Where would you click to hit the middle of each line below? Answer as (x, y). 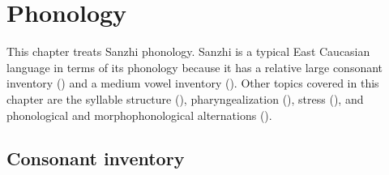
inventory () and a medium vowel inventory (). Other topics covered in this (193, 83)
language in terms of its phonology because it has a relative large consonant (195, 67)
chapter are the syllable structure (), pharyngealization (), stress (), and (185, 98)
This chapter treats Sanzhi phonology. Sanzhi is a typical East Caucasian (188, 51)
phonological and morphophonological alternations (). (139, 115)
